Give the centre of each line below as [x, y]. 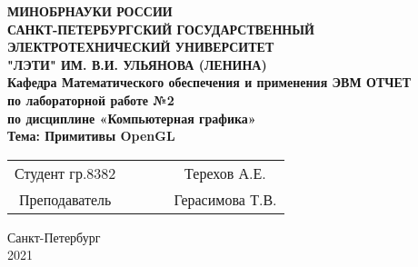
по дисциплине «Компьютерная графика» [132, 118]
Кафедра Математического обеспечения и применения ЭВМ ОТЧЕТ [209, 82]
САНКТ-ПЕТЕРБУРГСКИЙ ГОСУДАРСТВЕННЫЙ [161, 29]
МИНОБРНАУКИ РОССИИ [90, 11]
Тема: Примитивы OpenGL [91, 136]
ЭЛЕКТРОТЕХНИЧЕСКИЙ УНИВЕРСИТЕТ [141, 47]
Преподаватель [65, 199]
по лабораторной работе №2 [91, 99]
